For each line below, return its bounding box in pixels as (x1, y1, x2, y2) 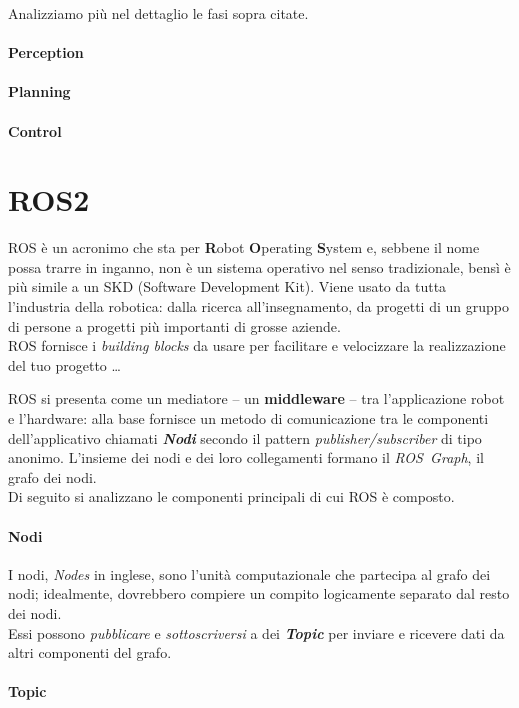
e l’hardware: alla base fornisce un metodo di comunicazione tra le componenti (8, 408, 489, 429)
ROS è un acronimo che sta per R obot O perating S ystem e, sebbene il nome (8, 237, 480, 258)
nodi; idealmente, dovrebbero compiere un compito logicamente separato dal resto (8, 583, 510, 604)
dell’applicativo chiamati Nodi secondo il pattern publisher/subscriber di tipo (8, 427, 482, 448)
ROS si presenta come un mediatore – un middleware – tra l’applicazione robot (8, 388, 505, 409)
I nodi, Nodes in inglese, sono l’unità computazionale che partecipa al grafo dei (8, 563, 491, 584)
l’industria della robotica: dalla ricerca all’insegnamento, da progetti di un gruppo (8, 296, 509, 317)
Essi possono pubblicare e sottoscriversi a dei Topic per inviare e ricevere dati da (8, 622, 505, 643)
